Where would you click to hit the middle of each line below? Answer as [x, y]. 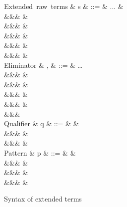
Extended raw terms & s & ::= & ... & [64, 6]
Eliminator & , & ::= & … [43, 65]
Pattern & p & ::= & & [40, 152]
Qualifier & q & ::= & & [41, 123]
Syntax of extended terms [43, 199]
